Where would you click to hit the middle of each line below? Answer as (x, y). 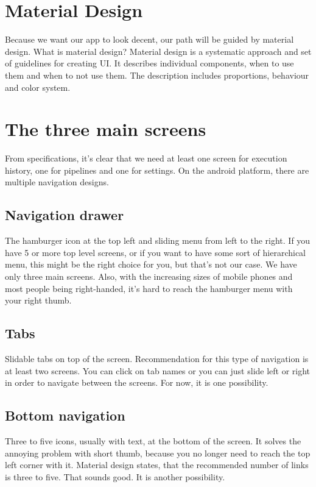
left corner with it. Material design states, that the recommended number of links (157, 465)
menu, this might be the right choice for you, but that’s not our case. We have (151, 264)
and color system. (38, 87)
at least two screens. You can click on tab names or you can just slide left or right (158, 370)
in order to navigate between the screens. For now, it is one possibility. (137, 382)
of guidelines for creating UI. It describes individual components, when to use (149, 63)
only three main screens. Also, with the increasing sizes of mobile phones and (149, 276)
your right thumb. (38, 300)
